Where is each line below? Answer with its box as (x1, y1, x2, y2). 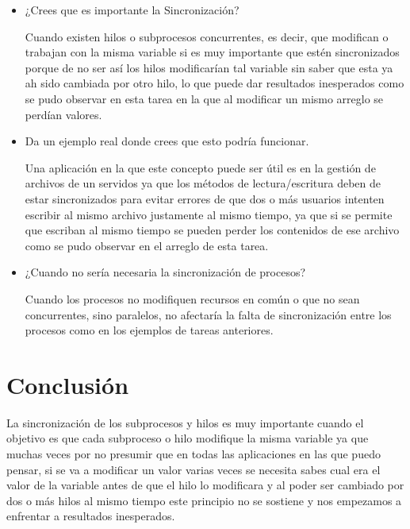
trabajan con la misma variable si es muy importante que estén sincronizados (25, 44, 400, 60)
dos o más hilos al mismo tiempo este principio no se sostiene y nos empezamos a (6, 492, 402, 508)
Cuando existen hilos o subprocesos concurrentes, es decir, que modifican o (25, 28, 389, 44)
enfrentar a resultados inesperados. (6, 508, 175, 524)
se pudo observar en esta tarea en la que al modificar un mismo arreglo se (25, 90, 384, 106)
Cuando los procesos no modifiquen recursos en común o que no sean (25, 290, 360, 307)
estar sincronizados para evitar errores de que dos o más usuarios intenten (25, 190, 385, 207)
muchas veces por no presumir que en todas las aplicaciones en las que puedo (6, 446, 381, 461)
